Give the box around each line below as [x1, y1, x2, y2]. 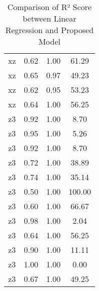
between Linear [23, 13, 76, 24]
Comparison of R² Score [7, 1, 92, 13]
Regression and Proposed [5, 24, 94, 36]
